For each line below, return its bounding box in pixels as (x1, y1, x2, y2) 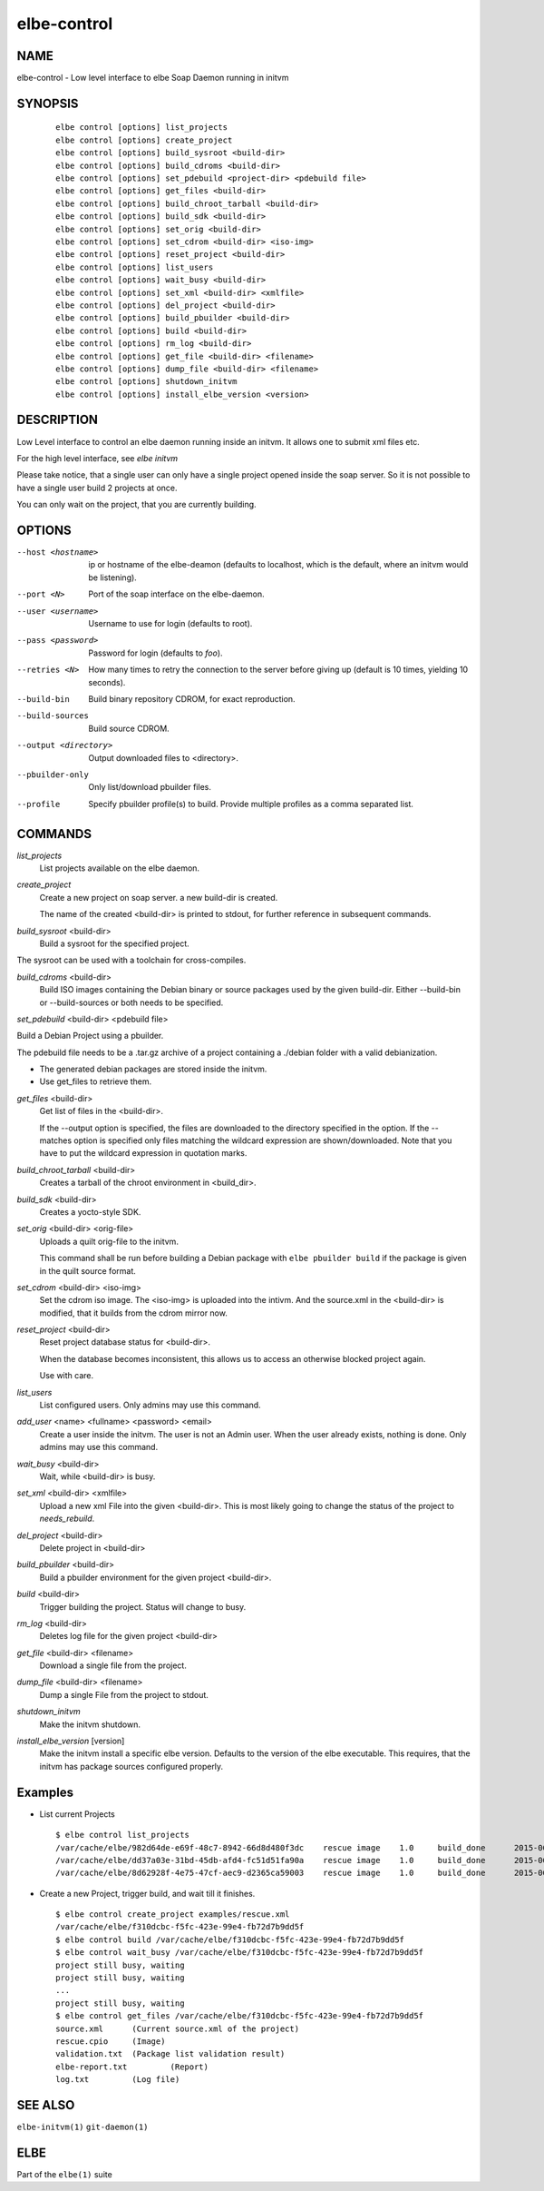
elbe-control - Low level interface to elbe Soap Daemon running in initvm (16, 73, 289, 84)
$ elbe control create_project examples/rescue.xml (55, 1910, 290, 1920)
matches (39, 1135, 73, 1146)
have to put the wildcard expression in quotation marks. (39, 1148, 248, 1159)
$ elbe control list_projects (55, 1830, 190, 1841)
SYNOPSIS (16, 95, 79, 111)
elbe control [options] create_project (55, 134, 233, 145)
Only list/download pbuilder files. (88, 782, 212, 793)
